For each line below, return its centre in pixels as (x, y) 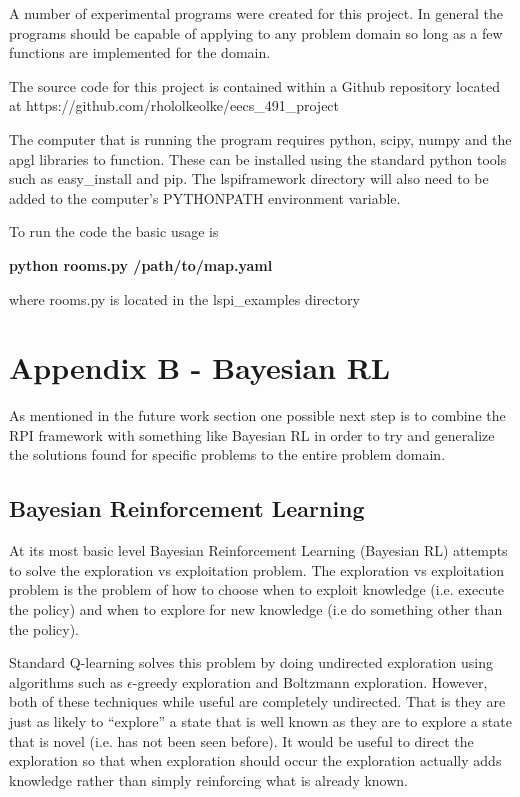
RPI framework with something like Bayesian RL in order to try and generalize (252, 434)
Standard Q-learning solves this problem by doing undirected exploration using (251, 662)
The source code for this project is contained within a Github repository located (255, 85)
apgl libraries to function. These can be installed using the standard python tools (258, 158)
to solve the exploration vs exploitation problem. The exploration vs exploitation (257, 569)
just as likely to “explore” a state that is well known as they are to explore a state (260, 720)
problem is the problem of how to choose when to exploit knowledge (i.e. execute (256, 589)
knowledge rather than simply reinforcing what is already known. (208, 779)
